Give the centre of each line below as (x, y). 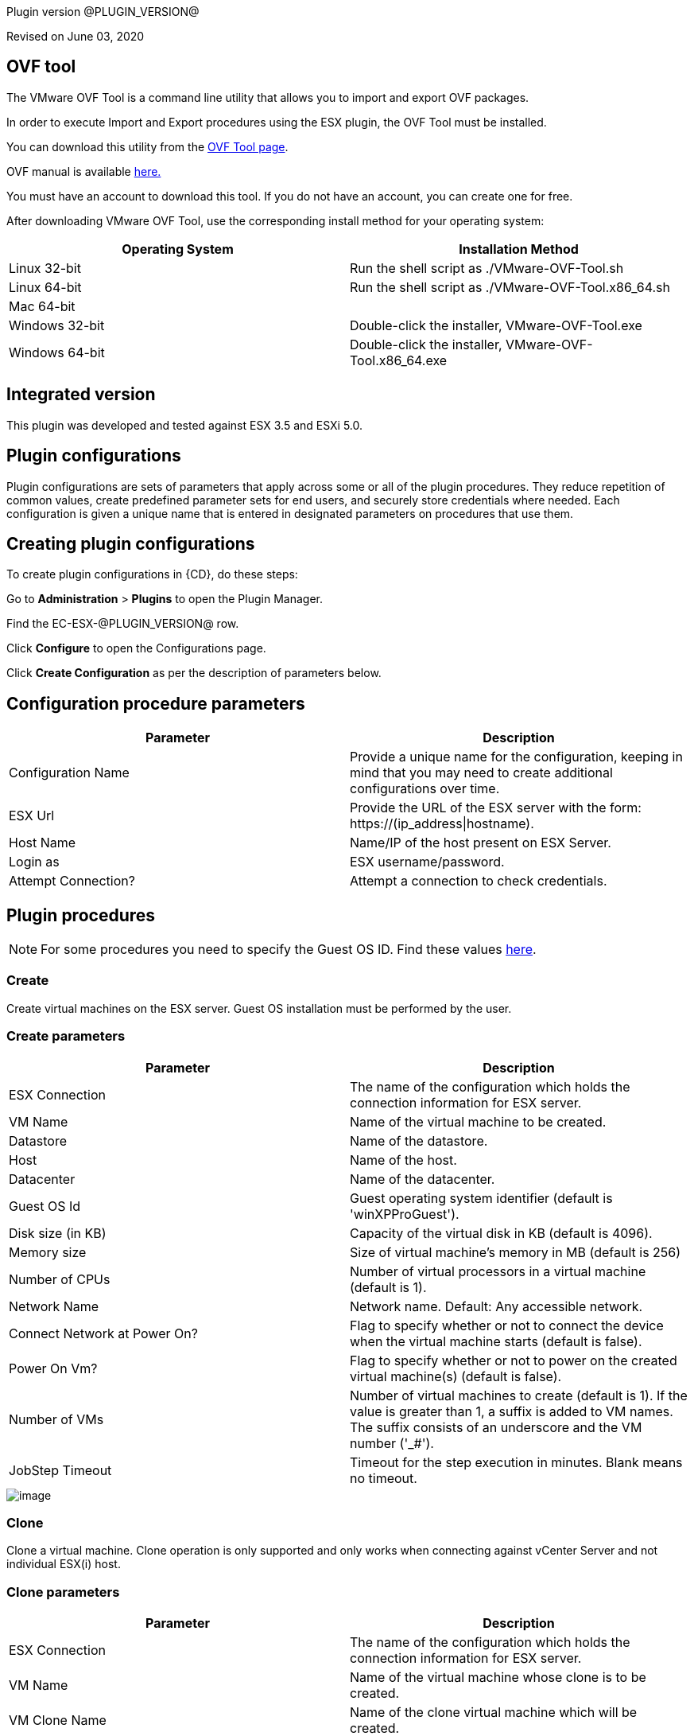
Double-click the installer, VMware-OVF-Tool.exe (496, 325)
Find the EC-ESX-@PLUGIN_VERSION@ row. (123, 624)
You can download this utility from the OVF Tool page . (147, 146)
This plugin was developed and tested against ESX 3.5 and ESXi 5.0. (185, 425)
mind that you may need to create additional (481, 773)
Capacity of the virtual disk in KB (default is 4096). (501, 1233)
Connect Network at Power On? (103, 1333)
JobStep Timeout (60, 1470)
